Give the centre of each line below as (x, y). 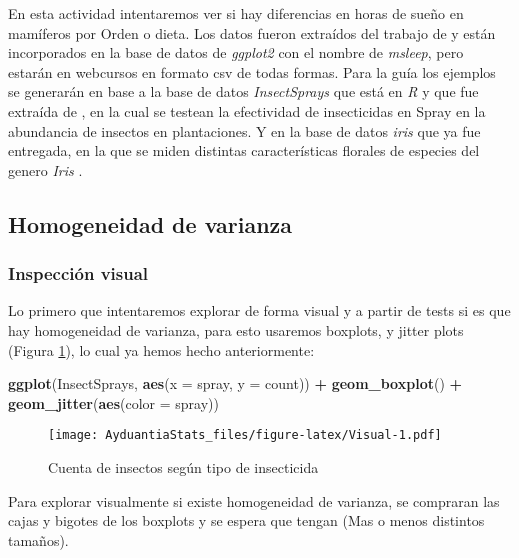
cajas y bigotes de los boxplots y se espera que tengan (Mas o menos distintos (246, 520)
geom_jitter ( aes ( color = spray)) (113, 402)
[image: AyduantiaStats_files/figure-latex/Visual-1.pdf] (245, 435)
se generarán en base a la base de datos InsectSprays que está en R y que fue (243, 91)
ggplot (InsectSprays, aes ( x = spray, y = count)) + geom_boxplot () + (235, 383)
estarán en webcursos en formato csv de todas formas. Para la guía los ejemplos (252, 71)
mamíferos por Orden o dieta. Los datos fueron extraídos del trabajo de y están (252, 32)
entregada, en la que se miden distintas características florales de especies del (244, 150)
